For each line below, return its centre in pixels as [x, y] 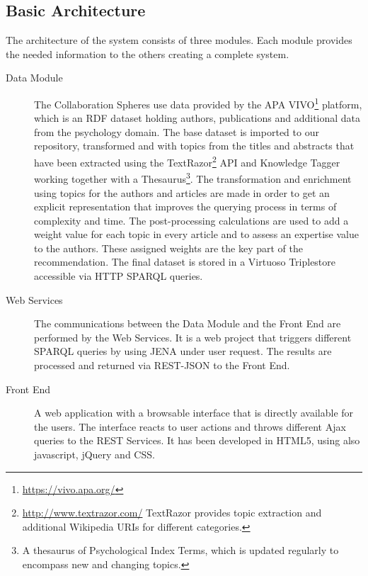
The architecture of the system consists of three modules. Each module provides [179, 40]
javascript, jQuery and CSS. [94, 454]
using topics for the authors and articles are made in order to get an [182, 192]
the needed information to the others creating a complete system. [148, 53]
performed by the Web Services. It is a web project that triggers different [193, 337]
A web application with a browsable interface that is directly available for [194, 413]
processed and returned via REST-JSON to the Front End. [162, 365]
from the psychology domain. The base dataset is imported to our [177, 131]
